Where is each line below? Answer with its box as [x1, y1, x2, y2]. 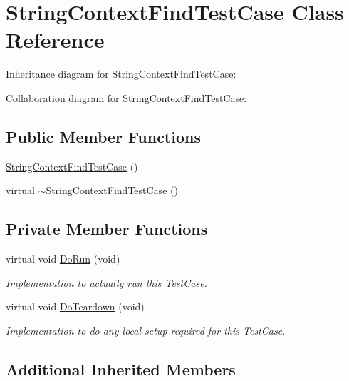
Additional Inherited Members [6, 357, 236, 380]
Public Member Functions [6, 125, 201, 147]
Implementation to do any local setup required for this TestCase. [6, 322, 286, 337]
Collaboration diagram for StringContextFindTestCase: [6, 90, 247, 105]
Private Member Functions [6, 218, 208, 240]
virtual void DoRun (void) [6, 251, 120, 266]
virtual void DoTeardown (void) [6, 299, 145, 314]
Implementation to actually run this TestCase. [6, 275, 207, 290]
